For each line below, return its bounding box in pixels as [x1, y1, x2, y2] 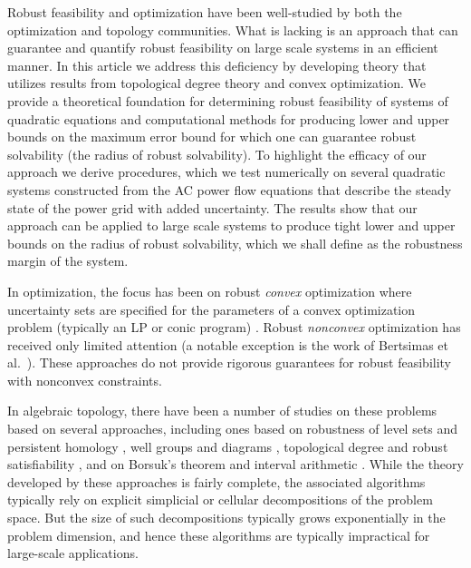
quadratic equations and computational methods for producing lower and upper [7, 109, 450, 128]
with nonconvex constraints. [7, 370, 162, 389]
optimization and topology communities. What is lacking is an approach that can [7, 20, 458, 39]
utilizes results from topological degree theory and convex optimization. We [7, 73, 426, 93]
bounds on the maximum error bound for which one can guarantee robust [7, 127, 417, 146]
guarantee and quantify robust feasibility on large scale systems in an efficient [7, 38, 438, 57]
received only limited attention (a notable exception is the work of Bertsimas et [7, 335, 449, 354]
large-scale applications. [7, 544, 139, 563]
